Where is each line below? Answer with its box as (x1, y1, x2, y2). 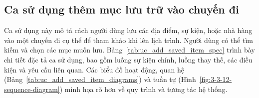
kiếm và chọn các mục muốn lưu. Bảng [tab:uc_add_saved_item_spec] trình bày (4, 44, 255, 55)
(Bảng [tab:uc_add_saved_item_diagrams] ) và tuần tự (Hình (4, 74, 196, 84)
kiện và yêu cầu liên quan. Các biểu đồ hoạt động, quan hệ (4, 64, 184, 74)
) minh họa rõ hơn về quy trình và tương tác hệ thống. (59, 83, 228, 94)
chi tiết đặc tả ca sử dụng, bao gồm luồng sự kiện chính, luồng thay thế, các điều (4, 54, 253, 64)
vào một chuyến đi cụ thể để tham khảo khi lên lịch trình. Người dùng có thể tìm (4, 34, 253, 45)
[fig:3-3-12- (199, 74, 232, 84)
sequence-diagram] (4, 83, 60, 94)
